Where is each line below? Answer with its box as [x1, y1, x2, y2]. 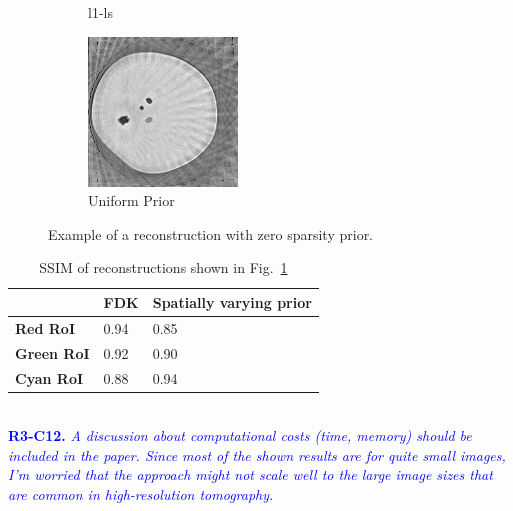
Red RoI [15, 317, 76, 338]
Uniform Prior [88, 190, 175, 211]
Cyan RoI [15, 367, 84, 388]
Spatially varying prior [152, 291, 312, 312]
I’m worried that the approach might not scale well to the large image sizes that [8, 464, 493, 485]
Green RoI [15, 342, 90, 363]
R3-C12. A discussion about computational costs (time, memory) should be [8, 425, 472, 446]
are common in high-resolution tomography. [8, 483, 274, 504]
